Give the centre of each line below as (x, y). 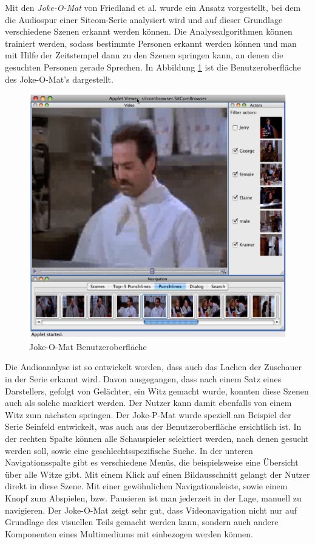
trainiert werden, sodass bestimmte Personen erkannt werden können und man (151, 43)
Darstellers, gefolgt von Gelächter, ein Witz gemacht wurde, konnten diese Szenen (157, 391)
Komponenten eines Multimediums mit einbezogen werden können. (129, 533)
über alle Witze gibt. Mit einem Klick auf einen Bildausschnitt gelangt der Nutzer (157, 474)
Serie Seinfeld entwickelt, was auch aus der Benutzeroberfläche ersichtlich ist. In (153, 426)
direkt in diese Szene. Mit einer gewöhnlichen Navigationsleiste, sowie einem (146, 486)
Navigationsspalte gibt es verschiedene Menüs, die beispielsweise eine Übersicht (152, 462)
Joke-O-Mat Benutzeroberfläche (88, 346)
